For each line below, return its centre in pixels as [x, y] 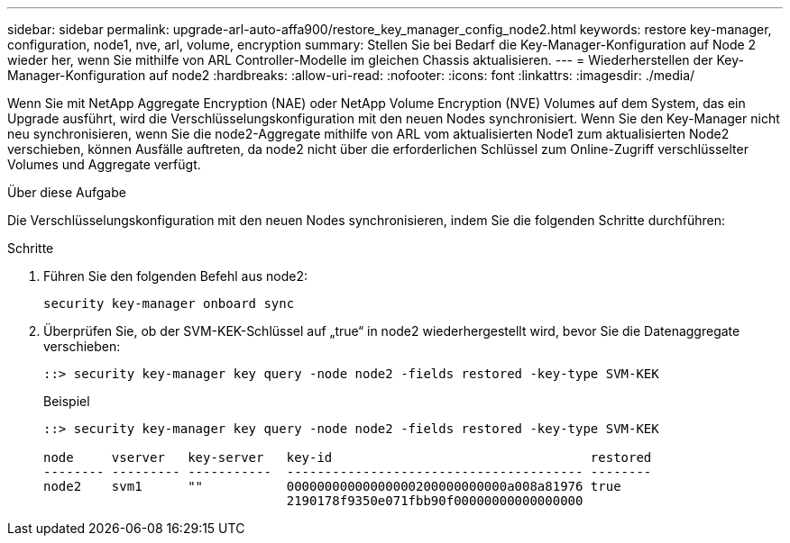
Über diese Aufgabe [67, 192]
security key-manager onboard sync [169, 303]
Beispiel [67, 401]
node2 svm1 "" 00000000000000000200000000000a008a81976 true [332, 486]
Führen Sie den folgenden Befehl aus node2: [175, 276]
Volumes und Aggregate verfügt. [104, 164]
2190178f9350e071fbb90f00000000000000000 [435, 501]
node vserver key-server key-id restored [348, 457]
